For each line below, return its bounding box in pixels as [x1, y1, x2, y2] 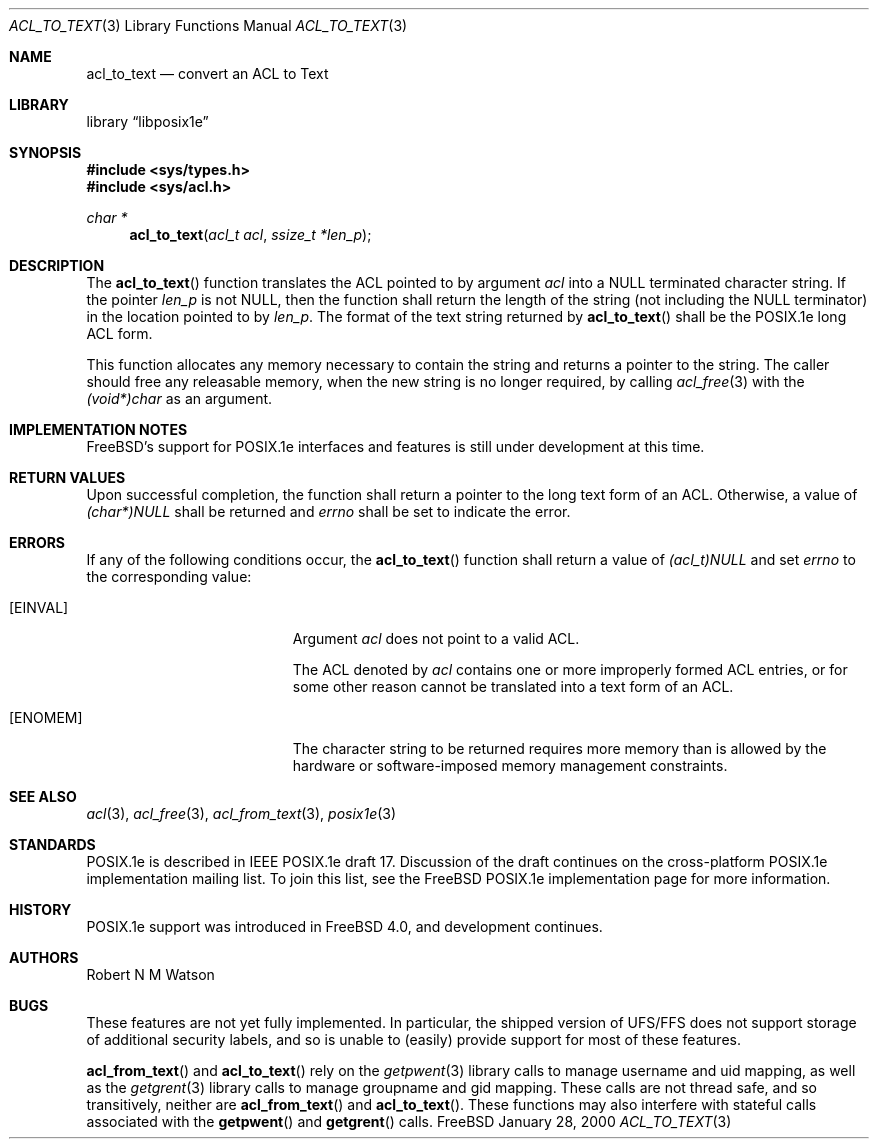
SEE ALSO [9, 788, 77, 805]
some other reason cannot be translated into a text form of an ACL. [292, 678, 734, 695]
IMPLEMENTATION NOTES [9, 421, 188, 438]
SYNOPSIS [9, 144, 82, 161]
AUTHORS [9, 949, 79, 966]
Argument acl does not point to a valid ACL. [292, 630, 580, 647]
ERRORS [9, 534, 66, 551]
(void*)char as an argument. [86, 390, 273, 407]
